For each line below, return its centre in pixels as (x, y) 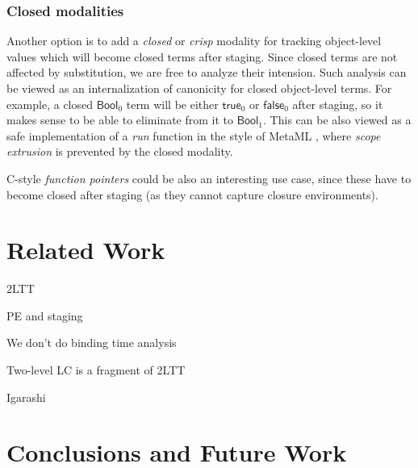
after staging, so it (338, 104)
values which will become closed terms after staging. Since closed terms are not (202, 56)
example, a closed (50, 104)
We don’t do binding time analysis (92, 343)
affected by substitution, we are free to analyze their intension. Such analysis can (207, 72)
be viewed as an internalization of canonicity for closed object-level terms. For (199, 88)
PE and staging (45, 315)
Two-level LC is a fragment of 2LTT (96, 370)
